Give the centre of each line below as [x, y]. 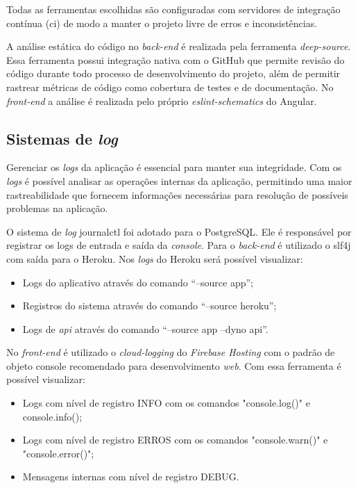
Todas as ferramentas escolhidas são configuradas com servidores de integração [173, 9]
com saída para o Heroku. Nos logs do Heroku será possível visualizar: [155, 258]
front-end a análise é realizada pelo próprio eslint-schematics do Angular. [162, 100]
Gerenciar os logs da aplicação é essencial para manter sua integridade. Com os [174, 167]
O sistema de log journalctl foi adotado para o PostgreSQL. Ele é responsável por [179, 231]
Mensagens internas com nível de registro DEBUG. [131, 477]
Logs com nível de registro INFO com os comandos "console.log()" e [166, 403]
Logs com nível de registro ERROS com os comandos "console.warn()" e [175, 440]
